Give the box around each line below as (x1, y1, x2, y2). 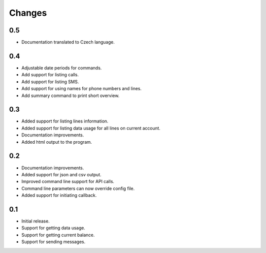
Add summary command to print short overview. (21, 93, 120, 98)
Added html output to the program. (21, 139, 92, 145)
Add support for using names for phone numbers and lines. (21, 86, 142, 92)
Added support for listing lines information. (21, 118, 108, 124)
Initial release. (21, 218, 50, 224)
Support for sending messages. (21, 239, 86, 245)
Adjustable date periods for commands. (21, 64, 102, 71)
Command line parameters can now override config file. (21, 185, 135, 191)
